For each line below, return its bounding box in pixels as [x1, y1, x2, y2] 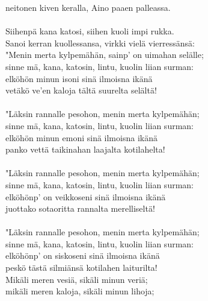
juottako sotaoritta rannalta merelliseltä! [5, 202, 155, 215]
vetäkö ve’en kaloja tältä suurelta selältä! [5, 84, 157, 97]
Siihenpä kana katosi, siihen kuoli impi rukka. [5, 25, 174, 37]
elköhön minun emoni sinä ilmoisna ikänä [5, 131, 158, 144]
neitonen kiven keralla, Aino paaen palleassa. [5, 1, 171, 13]
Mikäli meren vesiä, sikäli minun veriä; [5, 273, 148, 285]
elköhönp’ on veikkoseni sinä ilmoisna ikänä [5, 190, 166, 203]
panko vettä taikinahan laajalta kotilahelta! [5, 143, 165, 156]
